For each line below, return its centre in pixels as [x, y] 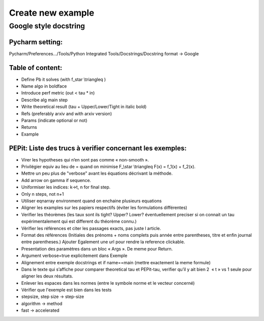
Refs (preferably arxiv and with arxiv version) [67, 114]
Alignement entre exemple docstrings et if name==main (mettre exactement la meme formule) [116, 262]
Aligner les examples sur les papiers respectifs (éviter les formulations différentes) [104, 207]
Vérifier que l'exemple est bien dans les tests [66, 290]
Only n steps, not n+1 [43, 194]
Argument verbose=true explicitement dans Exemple [74, 256]
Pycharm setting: [36, 42]
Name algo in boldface [44, 86]
